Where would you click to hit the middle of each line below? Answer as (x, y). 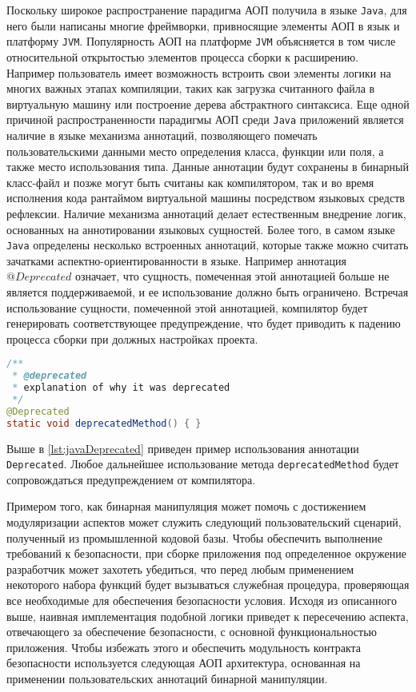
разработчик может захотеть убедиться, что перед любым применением (180, 569)
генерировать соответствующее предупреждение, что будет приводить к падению (204, 323)
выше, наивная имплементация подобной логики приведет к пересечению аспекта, (208, 616)
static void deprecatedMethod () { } (104, 423)
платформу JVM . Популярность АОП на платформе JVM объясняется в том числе (201, 41)
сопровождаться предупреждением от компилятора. (131, 479)
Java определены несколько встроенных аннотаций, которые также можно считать (208, 245)
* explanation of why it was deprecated (121, 388)
